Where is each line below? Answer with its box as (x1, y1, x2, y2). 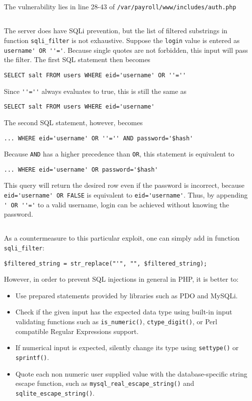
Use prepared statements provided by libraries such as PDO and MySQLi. (15, 290, 238, 300)
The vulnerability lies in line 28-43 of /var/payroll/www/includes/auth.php (4, 1, 236, 12)
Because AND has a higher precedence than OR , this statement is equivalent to (4, 149, 234, 159)
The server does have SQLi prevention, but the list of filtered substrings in (4, 25, 228, 36)
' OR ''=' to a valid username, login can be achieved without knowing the (4, 199, 229, 209)
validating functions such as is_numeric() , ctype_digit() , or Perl (15, 316, 217, 327)
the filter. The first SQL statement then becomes (4, 54, 151, 65)
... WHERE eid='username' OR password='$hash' (4, 166, 158, 173)
